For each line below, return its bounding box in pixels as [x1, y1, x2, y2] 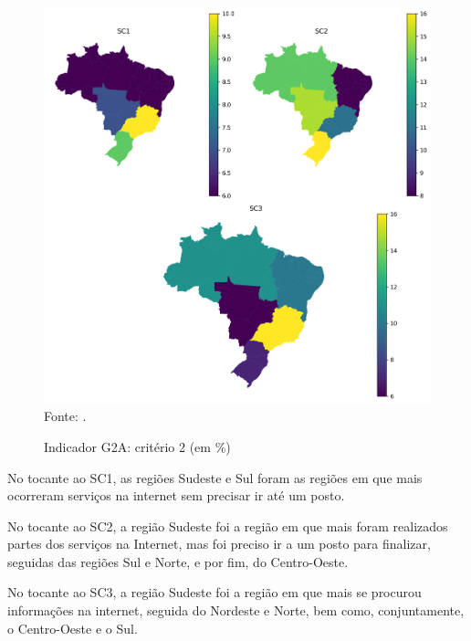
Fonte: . [44, 406, 87, 426]
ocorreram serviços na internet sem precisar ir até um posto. [7, 486, 345, 505]
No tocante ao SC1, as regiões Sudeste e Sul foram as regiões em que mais [7, 468, 423, 487]
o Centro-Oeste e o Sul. [7, 618, 138, 637]
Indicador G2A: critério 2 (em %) [44, 436, 231, 456]
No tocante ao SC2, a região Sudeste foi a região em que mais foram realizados [7, 516, 448, 535]
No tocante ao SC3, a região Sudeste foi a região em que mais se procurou [7, 583, 422, 602]
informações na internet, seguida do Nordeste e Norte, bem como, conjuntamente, [7, 601, 465, 620]
